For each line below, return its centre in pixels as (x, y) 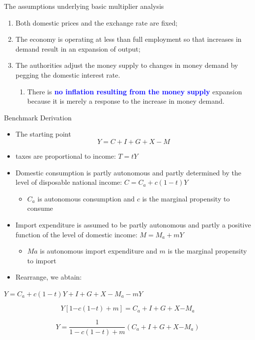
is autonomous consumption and (86, 198)
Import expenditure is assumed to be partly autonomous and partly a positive (133, 224)
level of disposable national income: (69, 182)
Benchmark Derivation (38, 117)
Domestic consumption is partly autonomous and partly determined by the (128, 172)
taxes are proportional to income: (66, 156)
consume (40, 208)
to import (42, 260)
